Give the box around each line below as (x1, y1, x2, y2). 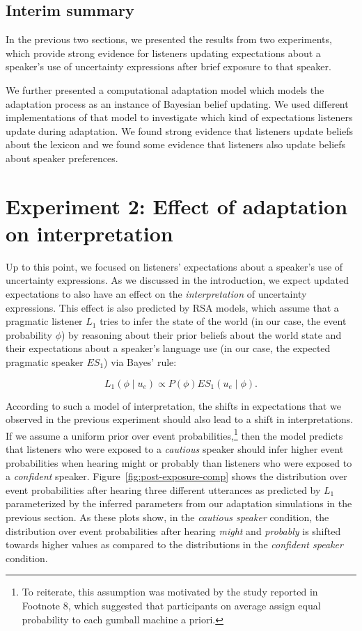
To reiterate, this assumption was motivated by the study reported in (22, 584, 318, 599)
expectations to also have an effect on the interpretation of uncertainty (6, 287, 307, 301)
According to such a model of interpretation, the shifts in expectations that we (6, 398, 341, 413)
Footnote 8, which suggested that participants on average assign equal (22, 598, 321, 612)
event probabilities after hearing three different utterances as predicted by (6, 482, 321, 497)
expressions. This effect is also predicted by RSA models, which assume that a (6, 300, 339, 314)
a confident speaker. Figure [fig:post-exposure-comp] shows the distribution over (6, 469, 347, 484)
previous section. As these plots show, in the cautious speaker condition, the (6, 510, 329, 525)
